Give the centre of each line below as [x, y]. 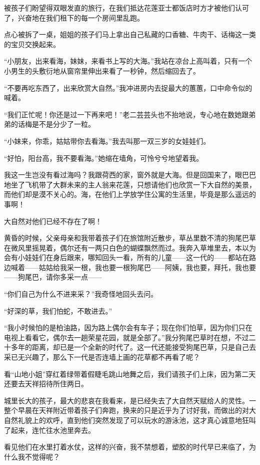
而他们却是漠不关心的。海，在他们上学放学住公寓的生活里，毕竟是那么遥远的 [130, 194]
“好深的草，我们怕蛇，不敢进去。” [58, 310]
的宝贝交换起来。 [32, 44]
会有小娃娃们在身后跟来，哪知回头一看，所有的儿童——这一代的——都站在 [126, 257]
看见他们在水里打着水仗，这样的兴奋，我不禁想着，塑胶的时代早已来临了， [126, 447]
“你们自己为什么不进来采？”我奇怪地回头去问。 [81, 294]
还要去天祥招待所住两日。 [46, 384]
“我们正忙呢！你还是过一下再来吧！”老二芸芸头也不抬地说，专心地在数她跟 [126, 114]
